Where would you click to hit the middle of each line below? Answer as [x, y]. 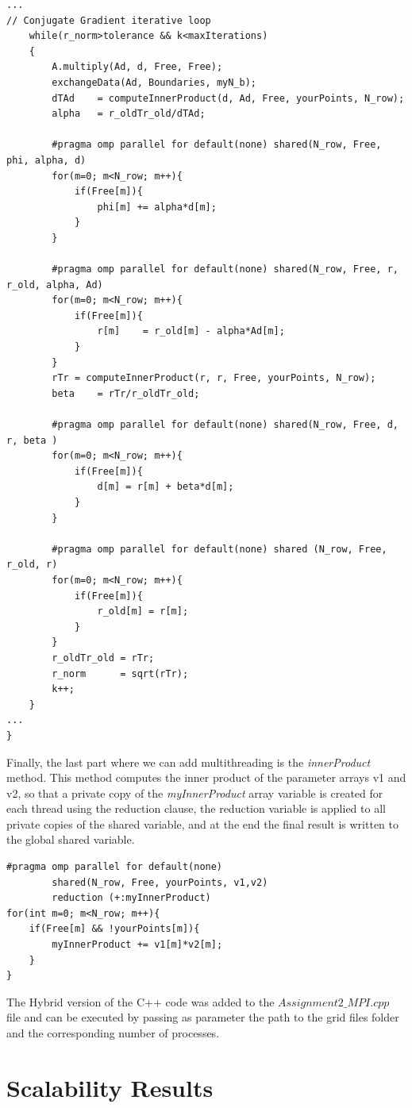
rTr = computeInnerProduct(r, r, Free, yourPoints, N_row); [214, 378]
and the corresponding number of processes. [113, 1033]
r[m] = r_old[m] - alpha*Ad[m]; [191, 331]
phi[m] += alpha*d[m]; [157, 207]
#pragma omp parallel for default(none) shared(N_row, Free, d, [225, 425]
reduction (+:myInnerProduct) [131, 898]
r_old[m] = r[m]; [143, 612]
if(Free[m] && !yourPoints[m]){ [114, 929]
